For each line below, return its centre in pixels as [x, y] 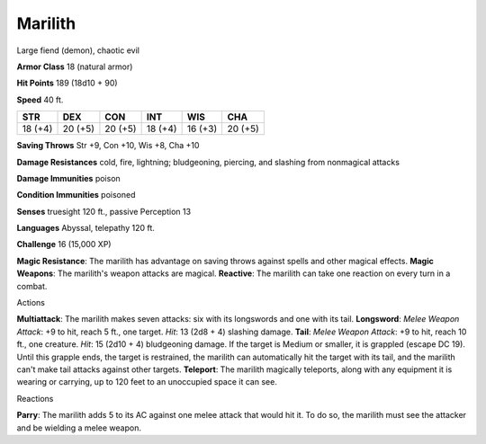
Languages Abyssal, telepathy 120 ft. [85, 228]
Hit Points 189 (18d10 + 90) [67, 83]
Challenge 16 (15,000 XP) [64, 244]
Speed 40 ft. [40, 100]
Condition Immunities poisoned [76, 195]
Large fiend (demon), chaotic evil [78, 50]
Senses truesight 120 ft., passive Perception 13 [104, 211]
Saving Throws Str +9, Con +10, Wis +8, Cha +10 [108, 146]
